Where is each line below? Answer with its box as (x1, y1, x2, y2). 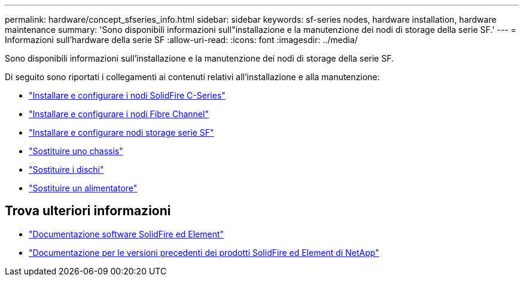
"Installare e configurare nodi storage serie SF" (29, 127, 214, 138)
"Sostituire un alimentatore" (29, 183, 138, 193)
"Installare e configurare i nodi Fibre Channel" (29, 109, 209, 119)
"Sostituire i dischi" (29, 164, 104, 175)
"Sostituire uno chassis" (29, 146, 123, 156)
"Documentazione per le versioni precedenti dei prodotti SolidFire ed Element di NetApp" (29, 247, 379, 258)
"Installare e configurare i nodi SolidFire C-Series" (29, 90, 226, 100)
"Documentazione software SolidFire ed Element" (29, 228, 224, 239)
